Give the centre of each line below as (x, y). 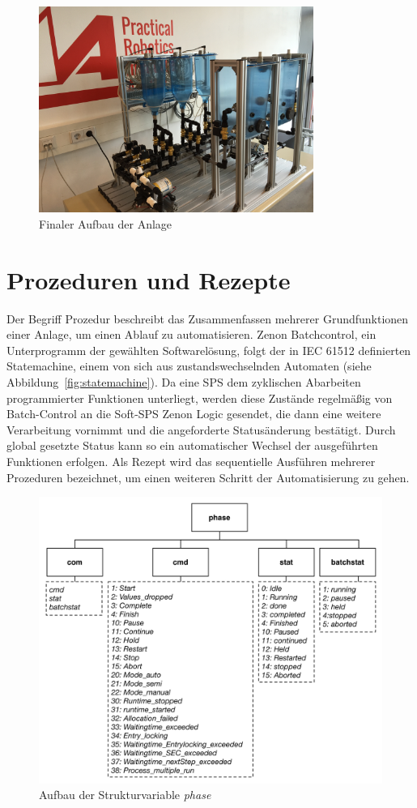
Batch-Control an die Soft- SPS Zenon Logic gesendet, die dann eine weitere (194, 414)
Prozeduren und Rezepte (149, 279)
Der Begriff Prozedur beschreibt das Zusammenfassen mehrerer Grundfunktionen (208, 318)
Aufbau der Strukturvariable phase (125, 795)
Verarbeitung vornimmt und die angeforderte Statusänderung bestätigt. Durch (201, 429)
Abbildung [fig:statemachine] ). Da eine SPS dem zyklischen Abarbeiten (184, 382)
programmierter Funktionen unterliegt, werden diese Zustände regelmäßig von (200, 398)
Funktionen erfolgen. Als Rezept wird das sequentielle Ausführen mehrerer (191, 462)
